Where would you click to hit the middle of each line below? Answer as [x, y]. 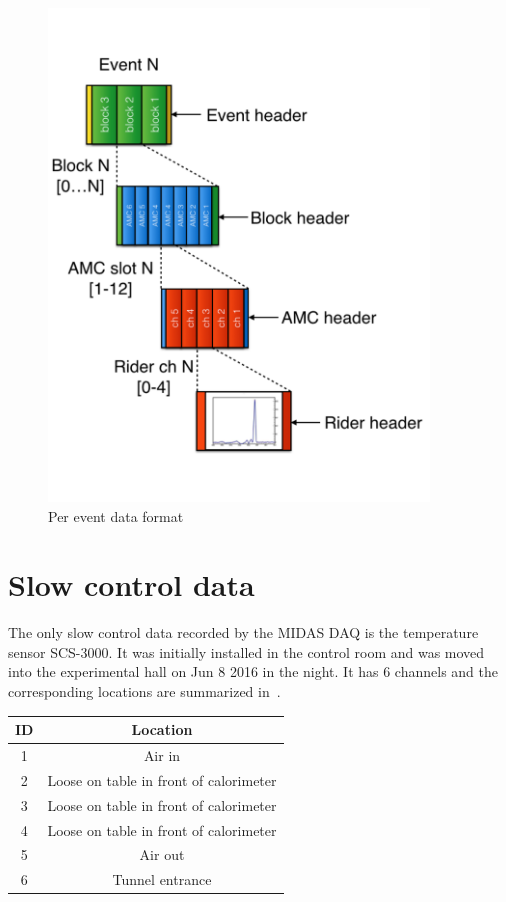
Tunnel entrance [162, 879]
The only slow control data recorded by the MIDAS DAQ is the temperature [243, 632]
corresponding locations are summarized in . [144, 691]
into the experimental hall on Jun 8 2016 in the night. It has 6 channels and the [253, 671]
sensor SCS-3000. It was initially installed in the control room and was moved [246, 651]
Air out [162, 854]
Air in [162, 755]
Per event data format [116, 515]
